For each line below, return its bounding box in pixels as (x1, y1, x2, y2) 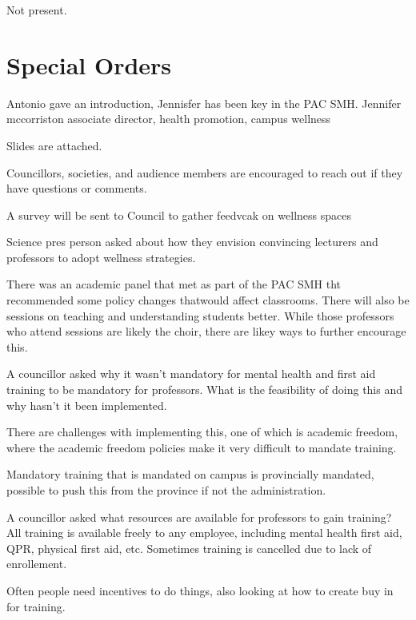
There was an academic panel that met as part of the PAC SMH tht (6, 276, 342, 292)
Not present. (6, 2, 67, 18)
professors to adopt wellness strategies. (6, 248, 196, 265)
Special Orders (6, 48, 172, 81)
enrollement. (6, 555, 67, 572)
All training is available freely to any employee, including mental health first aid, (6, 524, 402, 541)
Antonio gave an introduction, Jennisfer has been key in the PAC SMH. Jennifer (6, 94, 402, 111)
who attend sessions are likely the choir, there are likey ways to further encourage (6, 323, 406, 340)
